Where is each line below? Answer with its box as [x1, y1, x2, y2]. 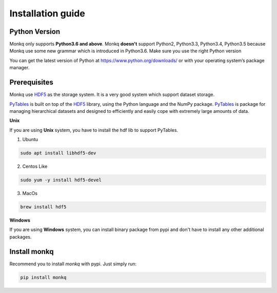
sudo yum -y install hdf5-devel [20, 177, 102, 183]
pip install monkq [20, 275, 67, 280]
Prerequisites [9, 78, 53, 87]
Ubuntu [22, 136, 38, 143]
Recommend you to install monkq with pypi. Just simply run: [9, 261, 137, 267]
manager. [9, 65, 30, 71]
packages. [9, 233, 32, 240]
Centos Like [22, 163, 48, 169]
